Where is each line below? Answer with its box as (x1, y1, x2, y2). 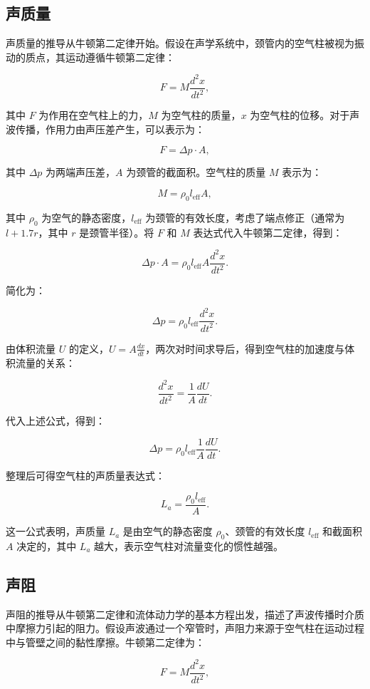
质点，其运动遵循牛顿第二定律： (25, 49, 175, 64)
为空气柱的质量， (161, 108, 241, 123)
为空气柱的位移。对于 (250, 108, 350, 123)
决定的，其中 (16, 538, 77, 553)
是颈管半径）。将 (79, 224, 154, 239)
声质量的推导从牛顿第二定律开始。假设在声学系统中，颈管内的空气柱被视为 (6, 36, 354, 51)
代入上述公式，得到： (6, 413, 105, 428)
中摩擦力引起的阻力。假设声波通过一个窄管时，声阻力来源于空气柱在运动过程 (6, 621, 364, 636)
